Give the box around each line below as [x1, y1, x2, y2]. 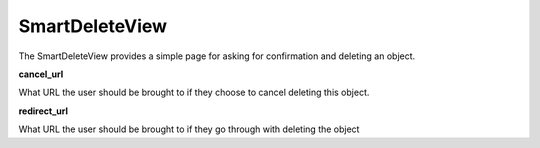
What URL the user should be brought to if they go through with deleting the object [18, 123, 360, 135]
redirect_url [18, 105, 69, 117]
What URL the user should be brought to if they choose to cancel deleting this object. [18, 86, 370, 99]
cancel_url [18, 68, 64, 80]
